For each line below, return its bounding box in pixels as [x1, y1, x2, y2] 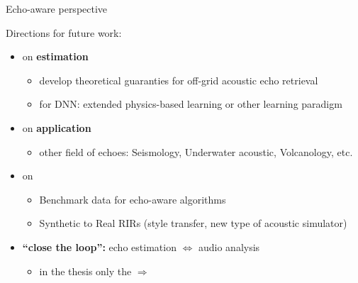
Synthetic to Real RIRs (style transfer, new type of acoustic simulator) [39, 216, 347, 231]
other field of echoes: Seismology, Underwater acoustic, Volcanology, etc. [39, 144, 353, 159]
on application [22, 120, 91, 135]
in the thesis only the [39, 263, 132, 278]
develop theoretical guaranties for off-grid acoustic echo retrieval [39, 72, 318, 87]
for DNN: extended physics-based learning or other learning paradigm [39, 96, 342, 111]
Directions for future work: [6, 25, 122, 40]
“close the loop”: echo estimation [22, 239, 177, 254]
